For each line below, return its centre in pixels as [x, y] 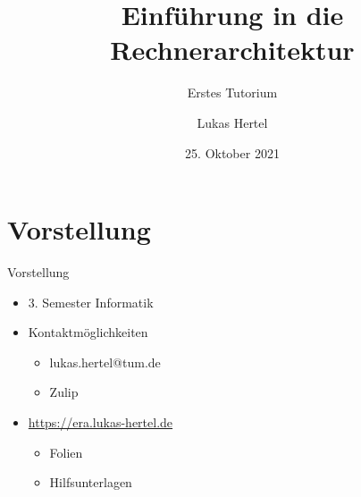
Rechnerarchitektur [232, 50]
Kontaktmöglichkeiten [88, 332]
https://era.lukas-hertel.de [101, 422]
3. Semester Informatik [91, 302]
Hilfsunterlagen [91, 482]
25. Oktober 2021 [232, 152]
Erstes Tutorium [232, 93]
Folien [66, 452]
